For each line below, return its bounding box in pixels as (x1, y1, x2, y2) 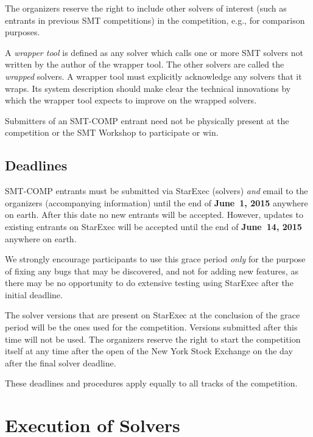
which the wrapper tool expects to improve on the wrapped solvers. (5, 94, 257, 107)
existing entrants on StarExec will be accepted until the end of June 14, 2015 (5, 220, 302, 232)
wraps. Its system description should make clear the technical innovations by (5, 82, 291, 94)
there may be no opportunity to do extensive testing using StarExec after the (5, 276, 294, 289)
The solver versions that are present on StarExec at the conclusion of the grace (5, 309, 300, 321)
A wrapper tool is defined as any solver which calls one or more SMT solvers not (5, 46, 303, 58)
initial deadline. (5, 288, 63, 301)
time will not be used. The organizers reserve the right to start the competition (5, 332, 301, 345)
